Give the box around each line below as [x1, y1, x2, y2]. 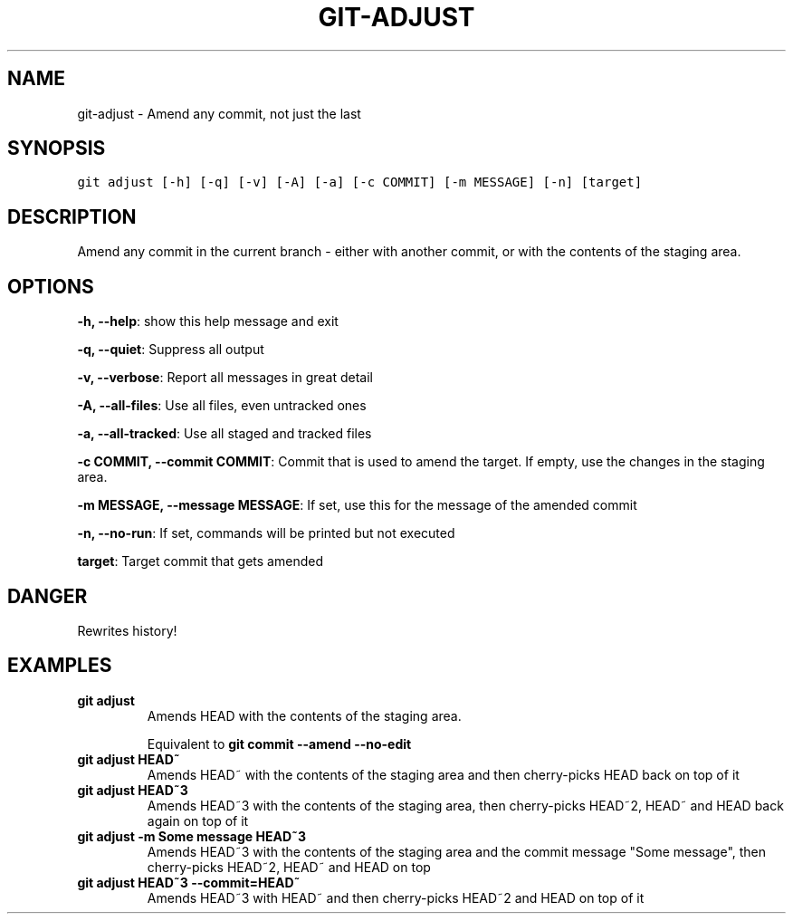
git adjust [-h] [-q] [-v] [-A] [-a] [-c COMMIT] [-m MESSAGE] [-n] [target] [77, 175, 643, 190]
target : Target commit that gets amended [77, 553, 323, 570]
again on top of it [147, 812, 249, 829]
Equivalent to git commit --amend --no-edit [147, 735, 412, 752]
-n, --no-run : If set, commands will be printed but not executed [77, 525, 455, 542]
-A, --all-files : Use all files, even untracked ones [77, 398, 367, 414]
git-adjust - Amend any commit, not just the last [77, 105, 361, 121]
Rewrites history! [77, 622, 177, 638]
